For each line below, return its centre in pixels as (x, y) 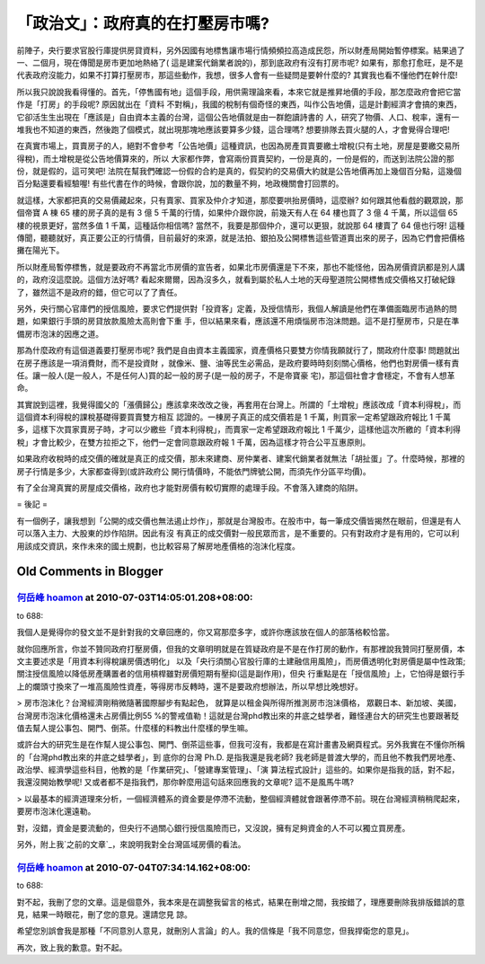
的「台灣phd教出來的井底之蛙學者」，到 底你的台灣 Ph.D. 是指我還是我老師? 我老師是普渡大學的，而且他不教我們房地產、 (239, 757)
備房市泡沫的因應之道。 (60, 333)
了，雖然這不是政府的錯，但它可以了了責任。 (99, 292)
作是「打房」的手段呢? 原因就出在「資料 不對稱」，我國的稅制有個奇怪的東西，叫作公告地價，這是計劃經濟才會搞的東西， (239, 104)
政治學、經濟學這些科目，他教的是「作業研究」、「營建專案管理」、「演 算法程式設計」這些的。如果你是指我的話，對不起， (238, 770)
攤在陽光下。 (40, 251)
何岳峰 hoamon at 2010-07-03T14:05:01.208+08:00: (135, 597)
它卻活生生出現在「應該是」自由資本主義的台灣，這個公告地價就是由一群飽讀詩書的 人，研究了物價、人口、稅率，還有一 (238, 117)
